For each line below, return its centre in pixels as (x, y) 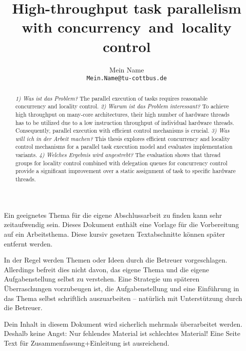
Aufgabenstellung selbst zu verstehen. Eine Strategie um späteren (102, 279)
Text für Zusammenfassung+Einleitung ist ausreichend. (87, 342)
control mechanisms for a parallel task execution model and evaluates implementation (124, 147)
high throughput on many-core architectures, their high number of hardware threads (122, 114)
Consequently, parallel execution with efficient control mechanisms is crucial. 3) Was (122, 131)
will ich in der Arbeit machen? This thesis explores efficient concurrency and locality (123, 138)
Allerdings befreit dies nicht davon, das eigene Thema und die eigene (107, 269)
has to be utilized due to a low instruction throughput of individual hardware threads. (125, 122)
